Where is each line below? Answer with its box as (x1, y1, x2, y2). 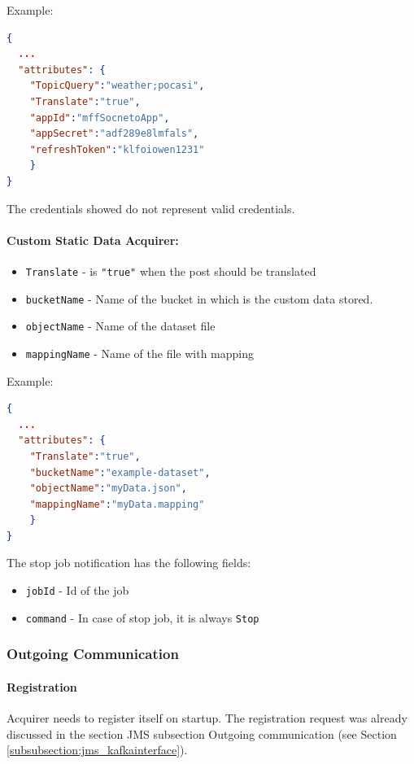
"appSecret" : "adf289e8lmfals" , (29, 128, 199, 140)
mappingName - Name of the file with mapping (25, 344, 254, 361)
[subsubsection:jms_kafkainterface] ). (7, 741, 188, 758)
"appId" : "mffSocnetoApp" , (29, 111, 170, 124)
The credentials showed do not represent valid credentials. (7, 199, 295, 216)
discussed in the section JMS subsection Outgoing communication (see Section (7, 725, 397, 742)
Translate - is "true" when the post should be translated (25, 262, 316, 279)
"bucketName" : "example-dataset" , (29, 466, 211, 478)
